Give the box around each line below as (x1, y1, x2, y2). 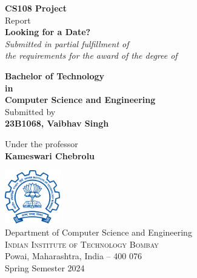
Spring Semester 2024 (5, 261, 85, 274)
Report (5, 13, 31, 26)
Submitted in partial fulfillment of (5, 37, 129, 50)
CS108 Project (5, 2, 67, 14)
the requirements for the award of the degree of (5, 49, 178, 62)
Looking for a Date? (5, 25, 91, 38)
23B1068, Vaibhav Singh (5, 117, 109, 130)
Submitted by (5, 105, 56, 117)
